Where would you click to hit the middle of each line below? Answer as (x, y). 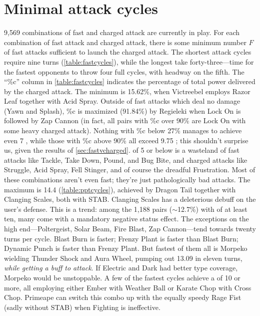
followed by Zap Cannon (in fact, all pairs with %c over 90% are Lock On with (125, 120)
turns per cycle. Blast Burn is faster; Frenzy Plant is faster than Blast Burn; (121, 238)
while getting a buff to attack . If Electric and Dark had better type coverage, (121, 268)
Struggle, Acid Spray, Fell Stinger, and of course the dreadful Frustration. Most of (130, 170)
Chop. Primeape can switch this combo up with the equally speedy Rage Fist (123, 297)
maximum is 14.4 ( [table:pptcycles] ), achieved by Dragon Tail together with (120, 189)
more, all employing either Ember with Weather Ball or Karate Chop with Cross (128, 287)
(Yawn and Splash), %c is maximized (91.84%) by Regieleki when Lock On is (122, 110)
